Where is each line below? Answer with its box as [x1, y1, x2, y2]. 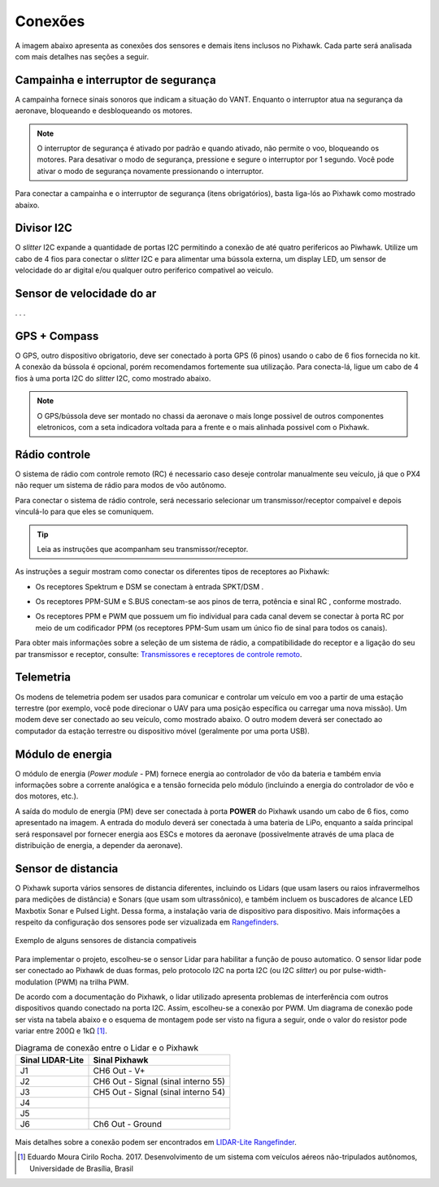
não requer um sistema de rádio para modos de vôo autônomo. [15, 480, 227, 490]
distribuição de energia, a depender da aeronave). [15, 840, 183, 850]
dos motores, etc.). [15, 791, 79, 801]
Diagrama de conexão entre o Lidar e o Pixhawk [15, 1041, 199, 1053]
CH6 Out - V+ [93, 1065, 146, 1076]
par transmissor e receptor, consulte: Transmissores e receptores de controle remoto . [15, 649, 302, 659]
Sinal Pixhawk [93, 1054, 149, 1065]
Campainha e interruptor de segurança [15, 73, 216, 87]
